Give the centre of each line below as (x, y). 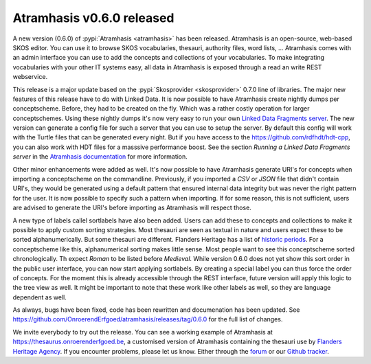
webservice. (30, 77)
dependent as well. (40, 297)
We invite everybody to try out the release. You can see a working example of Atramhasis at (143, 332)
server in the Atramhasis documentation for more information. (100, 157)
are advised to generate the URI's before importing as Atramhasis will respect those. (132, 208)
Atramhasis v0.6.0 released (93, 18)
